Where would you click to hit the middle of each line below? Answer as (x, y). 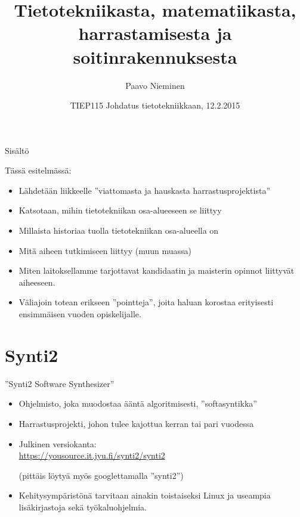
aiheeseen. (37, 282)
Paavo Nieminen (155, 85)
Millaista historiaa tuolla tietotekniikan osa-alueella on (119, 230)
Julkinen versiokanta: (58, 443)
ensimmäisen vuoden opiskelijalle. (80, 314)
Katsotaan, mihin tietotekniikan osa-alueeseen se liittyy (120, 210)
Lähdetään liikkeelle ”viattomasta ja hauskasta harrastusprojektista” (144, 190)
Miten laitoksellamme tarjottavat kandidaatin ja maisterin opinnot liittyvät (157, 270)
